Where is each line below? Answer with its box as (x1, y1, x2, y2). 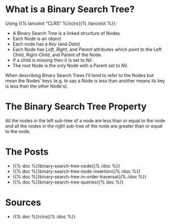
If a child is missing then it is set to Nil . (12, 57, 93, 63)
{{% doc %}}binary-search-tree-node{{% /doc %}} (12, 163, 120, 169)
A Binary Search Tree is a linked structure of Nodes (12, 30, 120, 36)
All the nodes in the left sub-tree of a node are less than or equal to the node (5, 118, 165, 124)
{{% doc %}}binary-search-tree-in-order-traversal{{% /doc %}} (12, 173, 147, 179)
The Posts (5, 146, 49, 158)
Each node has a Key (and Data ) (12, 41, 80, 47)
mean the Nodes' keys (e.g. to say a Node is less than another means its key (5, 78, 165, 84)
